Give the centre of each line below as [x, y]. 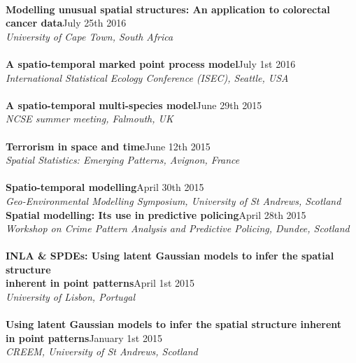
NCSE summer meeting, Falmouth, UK [90, 119]
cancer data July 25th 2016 [66, 23]
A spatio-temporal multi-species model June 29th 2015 [134, 105]
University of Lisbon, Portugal [71, 297]
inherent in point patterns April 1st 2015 [100, 283]
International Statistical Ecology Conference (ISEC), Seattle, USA [147, 77]
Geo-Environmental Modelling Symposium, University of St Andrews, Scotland [173, 200]
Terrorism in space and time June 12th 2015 [108, 146]
